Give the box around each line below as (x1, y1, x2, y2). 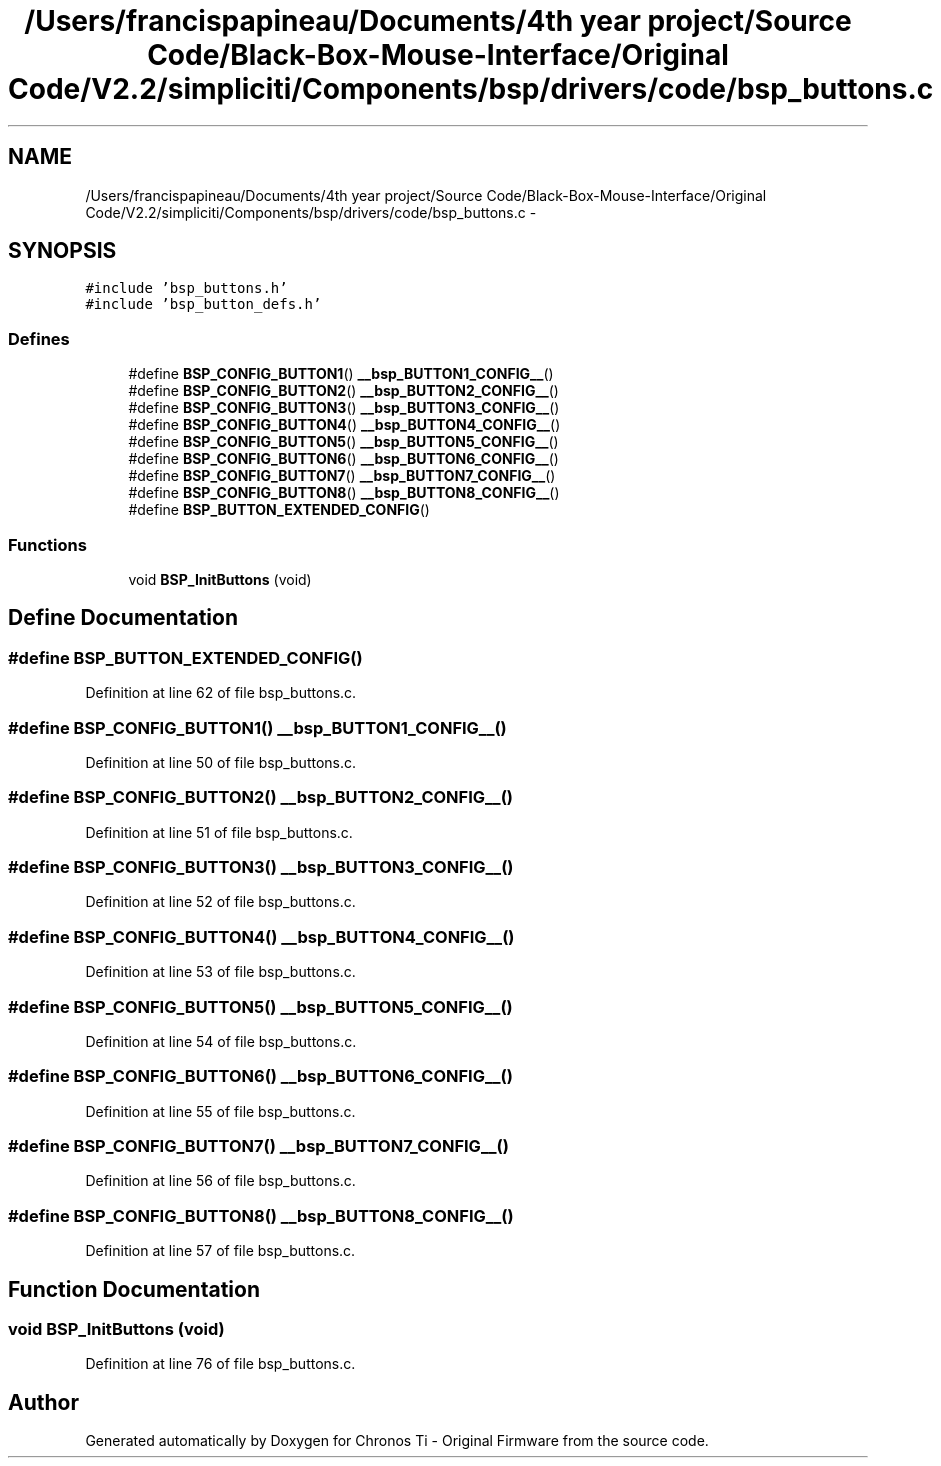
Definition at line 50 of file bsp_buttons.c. (85, 753, 357, 771)
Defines (8, 328, 70, 349)
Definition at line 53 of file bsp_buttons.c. (85, 963, 356, 981)
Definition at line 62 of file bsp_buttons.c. (85, 684, 357, 702)
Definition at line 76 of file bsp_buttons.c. (85, 1355, 356, 1373)
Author (8, 1389, 79, 1415)
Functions (8, 534, 87, 555)
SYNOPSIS (8, 238, 117, 264)
